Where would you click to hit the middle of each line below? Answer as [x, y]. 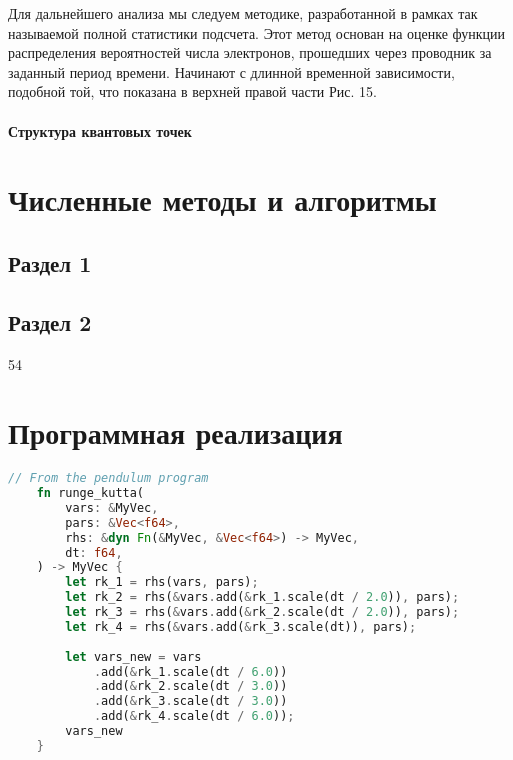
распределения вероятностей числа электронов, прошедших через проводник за [250, 52]
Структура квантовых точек [100, 130]
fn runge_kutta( [90, 493]
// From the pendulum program [108, 478]
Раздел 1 [50, 262]
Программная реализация [175, 432]
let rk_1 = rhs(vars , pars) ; [162, 582]
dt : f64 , [94, 552]
